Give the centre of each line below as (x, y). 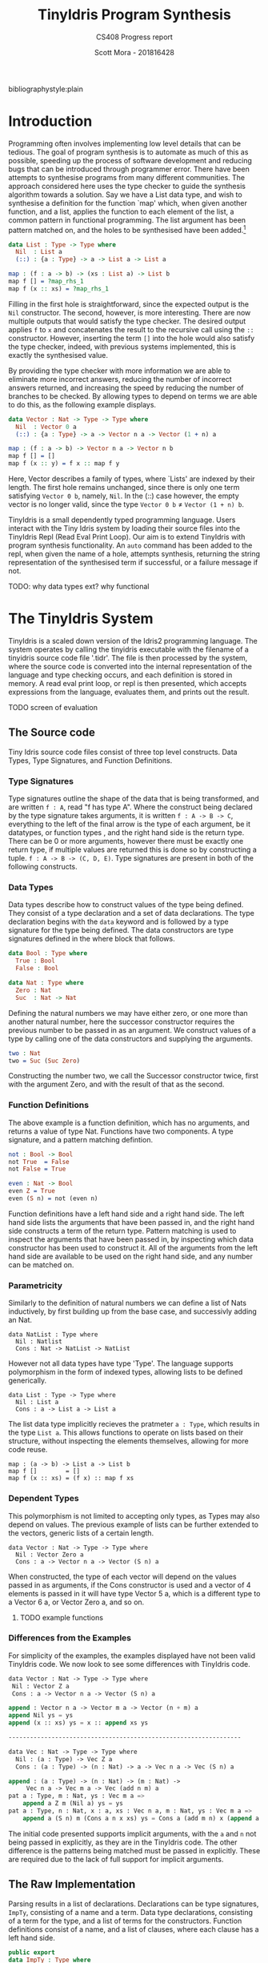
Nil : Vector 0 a (46, 427)
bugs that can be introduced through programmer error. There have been (129, 169)
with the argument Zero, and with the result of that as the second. (116, 1084)
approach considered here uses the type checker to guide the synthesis (127, 186)
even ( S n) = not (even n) (53, 1198)
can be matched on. (41, 1265)
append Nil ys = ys (41, 1716)
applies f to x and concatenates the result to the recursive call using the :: (131, 329)
